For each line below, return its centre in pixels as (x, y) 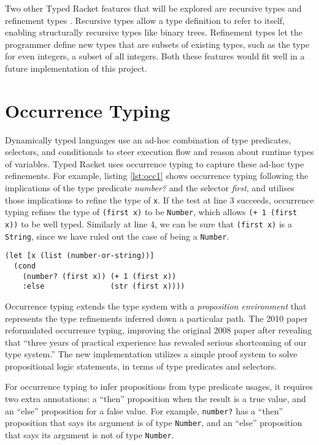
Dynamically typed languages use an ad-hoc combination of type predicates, (148, 139)
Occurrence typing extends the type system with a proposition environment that (156, 306)
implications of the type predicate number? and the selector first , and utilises (150, 188)
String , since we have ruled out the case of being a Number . (117, 236)
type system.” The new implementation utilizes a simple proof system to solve (151, 354)
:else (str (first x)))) (104, 287)
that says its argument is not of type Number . (90, 434)
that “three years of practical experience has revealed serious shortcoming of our (156, 342)
